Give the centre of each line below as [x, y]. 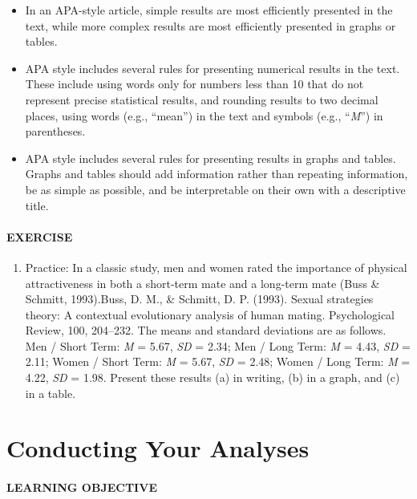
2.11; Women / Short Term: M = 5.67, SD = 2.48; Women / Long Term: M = [218, 361]
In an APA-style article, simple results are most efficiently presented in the [209, 10]
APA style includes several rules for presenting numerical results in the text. [213, 68]
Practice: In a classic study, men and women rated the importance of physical [216, 267]
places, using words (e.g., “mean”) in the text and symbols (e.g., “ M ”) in [204, 115]
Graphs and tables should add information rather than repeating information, [217, 174]
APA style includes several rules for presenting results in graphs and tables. [211, 158]
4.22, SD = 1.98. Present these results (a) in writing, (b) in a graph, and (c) [213, 377]
